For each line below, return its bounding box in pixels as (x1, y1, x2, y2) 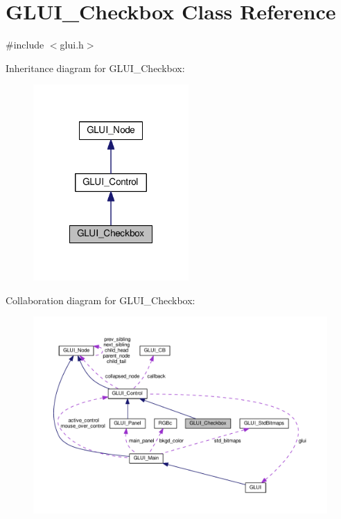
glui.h (60, 37, 84, 52)
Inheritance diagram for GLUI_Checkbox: (6, 60, 185, 75)
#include (6, 37, 44, 52)
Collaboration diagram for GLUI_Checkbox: (6, 292, 195, 307)
